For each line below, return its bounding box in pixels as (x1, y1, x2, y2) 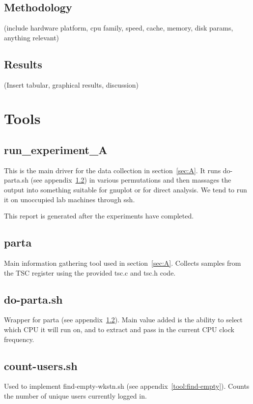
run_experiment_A (4, 142, 108, 157)
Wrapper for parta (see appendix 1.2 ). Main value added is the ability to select (4, 314, 243, 325)
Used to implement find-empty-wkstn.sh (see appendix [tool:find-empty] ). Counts (4, 381, 250, 391)
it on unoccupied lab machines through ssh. (4, 194, 135, 204)
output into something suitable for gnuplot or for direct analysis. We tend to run (4, 184, 247, 194)
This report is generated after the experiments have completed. (4, 211, 194, 221)
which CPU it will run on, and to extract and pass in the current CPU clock (4, 324, 234, 334)
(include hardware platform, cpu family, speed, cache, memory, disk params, (4, 23, 233, 33)
